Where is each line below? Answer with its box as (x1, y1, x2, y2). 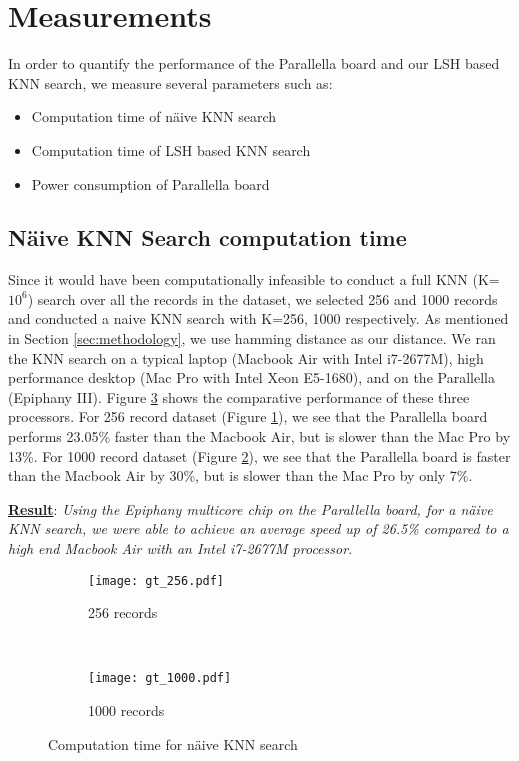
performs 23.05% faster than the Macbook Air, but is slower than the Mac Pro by (8, 426, 511, 447)
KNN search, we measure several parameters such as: (8, 72, 333, 93)
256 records (88, 602, 158, 623)
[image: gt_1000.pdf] (88, 671, 232, 686)
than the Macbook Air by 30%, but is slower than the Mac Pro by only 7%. (8, 465, 473, 486)
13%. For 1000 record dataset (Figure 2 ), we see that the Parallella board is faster (8, 445, 511, 466)
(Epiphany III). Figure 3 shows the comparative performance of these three (8, 386, 470, 407)
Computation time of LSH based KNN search (31, 139, 311, 160)
